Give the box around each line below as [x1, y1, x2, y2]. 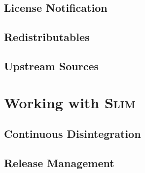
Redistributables [4, 29, 90, 44]
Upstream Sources [4, 58, 99, 73]
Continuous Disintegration [4, 126, 141, 141]
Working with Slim [4, 92, 136, 112]
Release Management [4, 155, 114, 170]
